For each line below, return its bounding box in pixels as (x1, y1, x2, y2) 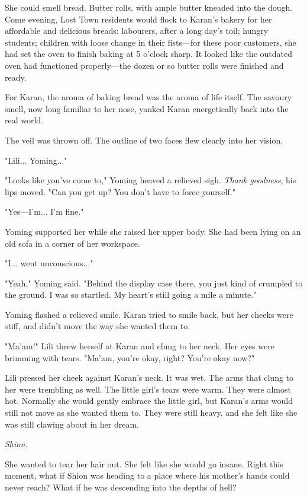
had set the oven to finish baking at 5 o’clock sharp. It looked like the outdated (5, 47, 292, 60)
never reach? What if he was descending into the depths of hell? (5, 481, 237, 493)
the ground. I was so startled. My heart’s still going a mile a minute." (5, 288, 257, 301)
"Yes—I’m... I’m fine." (5, 205, 84, 218)
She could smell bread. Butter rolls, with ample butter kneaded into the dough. (5, 1, 293, 13)
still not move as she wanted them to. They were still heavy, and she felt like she (5, 406, 298, 419)
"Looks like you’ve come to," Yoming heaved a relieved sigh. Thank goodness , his (5, 174, 296, 186)
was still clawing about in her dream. (5, 418, 139, 430)
